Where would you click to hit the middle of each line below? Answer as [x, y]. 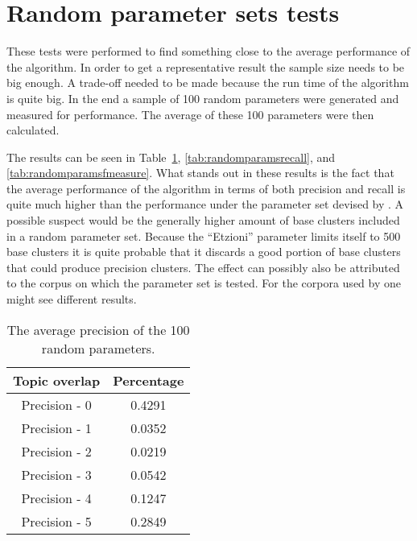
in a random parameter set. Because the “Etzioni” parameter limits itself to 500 [204, 235]
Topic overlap [57, 380]
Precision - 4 [56, 498]
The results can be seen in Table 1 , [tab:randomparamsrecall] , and [171, 157]
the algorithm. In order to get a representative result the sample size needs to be [206, 66]
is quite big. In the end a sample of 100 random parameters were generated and [203, 98]
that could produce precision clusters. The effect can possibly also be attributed [203, 267]
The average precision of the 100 [98, 329]
